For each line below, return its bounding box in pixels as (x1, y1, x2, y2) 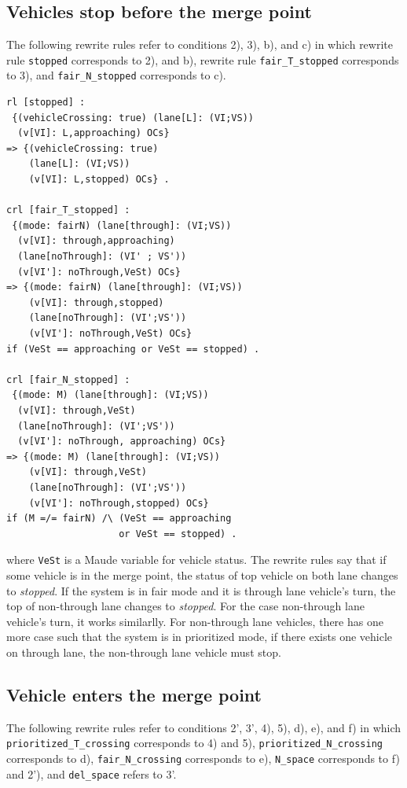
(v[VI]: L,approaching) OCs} (17, 127, 170, 139)
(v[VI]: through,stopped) (28, 296, 164, 308)
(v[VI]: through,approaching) (17, 235, 175, 247)
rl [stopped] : (6, 97, 86, 109)
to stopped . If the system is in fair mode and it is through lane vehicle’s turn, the (6, 582, 396, 598)
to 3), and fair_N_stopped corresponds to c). (6, 67, 226, 83)
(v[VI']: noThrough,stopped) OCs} (28, 497, 209, 509)
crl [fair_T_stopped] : (6, 204, 130, 216)
